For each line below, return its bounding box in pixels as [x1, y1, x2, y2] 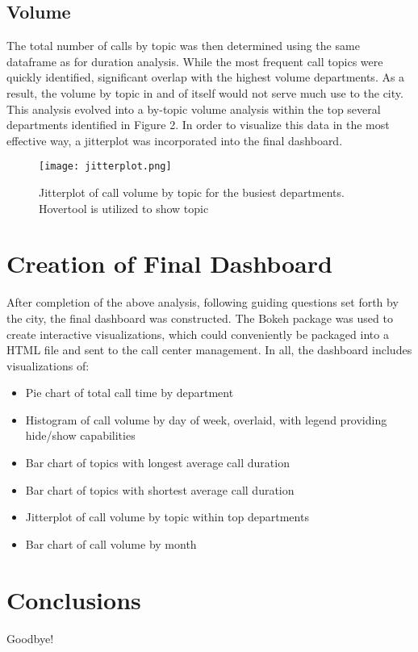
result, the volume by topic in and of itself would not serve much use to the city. [6, 84, 403, 101]
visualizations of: [6, 357, 90, 374]
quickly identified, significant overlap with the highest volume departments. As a [6, 69, 405, 86]
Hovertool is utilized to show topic [39, 199, 209, 216]
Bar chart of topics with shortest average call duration [25, 481, 295, 498]
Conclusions [6, 583, 141, 616]
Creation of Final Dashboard [6, 247, 332, 280]
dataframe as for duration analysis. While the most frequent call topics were [6, 52, 383, 69]
